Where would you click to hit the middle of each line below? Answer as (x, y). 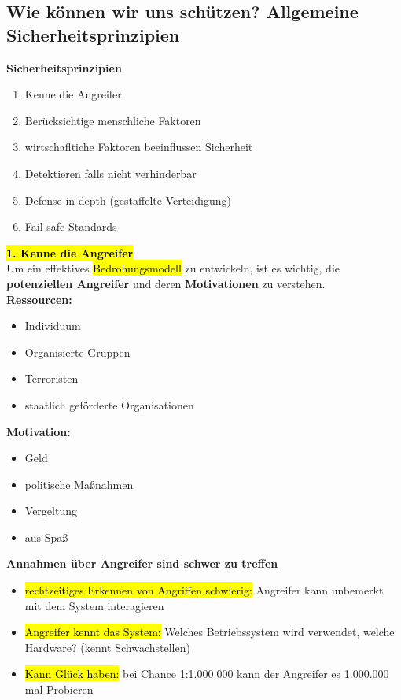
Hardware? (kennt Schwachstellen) (107, 647)
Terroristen (52, 378)
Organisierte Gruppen (77, 352)
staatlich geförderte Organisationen (109, 404)
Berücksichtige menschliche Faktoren (113, 120)
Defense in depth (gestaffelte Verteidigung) (128, 200)
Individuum (53, 326)
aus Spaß (46, 537)
